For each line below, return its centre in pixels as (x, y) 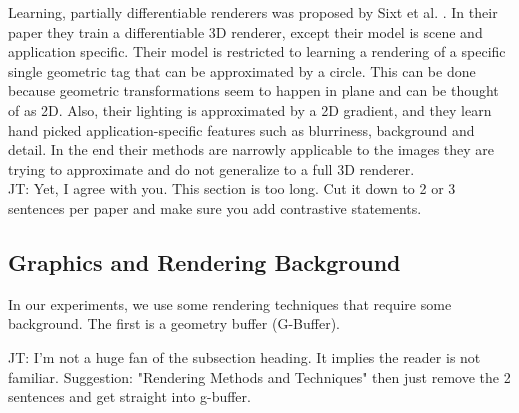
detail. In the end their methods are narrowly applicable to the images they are (251, 149)
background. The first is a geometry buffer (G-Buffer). (174, 323)
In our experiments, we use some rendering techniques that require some (230, 303)
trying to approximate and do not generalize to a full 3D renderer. (211, 168)
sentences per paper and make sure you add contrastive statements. (215, 207)
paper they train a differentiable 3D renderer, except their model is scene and (245, 31)
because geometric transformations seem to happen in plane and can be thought (253, 90)
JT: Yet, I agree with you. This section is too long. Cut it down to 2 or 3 (232, 188)
